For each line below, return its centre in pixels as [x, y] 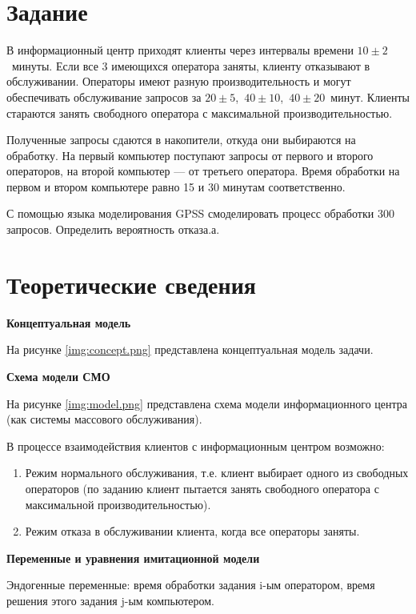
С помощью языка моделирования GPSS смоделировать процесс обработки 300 [200, 213]
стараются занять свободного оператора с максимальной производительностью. [200, 112]
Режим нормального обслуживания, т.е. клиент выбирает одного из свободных [217, 473]
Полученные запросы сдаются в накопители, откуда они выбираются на [181, 140]
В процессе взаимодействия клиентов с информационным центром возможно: [196, 445]
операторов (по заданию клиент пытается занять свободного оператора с [202, 488]
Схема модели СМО [58, 376]
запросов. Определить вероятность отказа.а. [113, 229]
